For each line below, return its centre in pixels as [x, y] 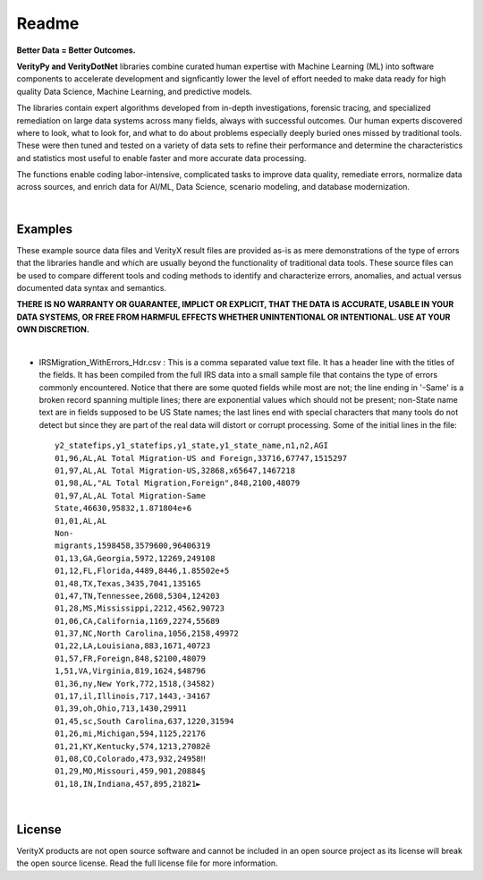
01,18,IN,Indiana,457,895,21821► [128, 784]
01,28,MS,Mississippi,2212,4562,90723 [140, 608]
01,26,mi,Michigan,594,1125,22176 [130, 734]
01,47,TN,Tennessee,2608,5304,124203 [138, 596]
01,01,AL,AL [81, 521]
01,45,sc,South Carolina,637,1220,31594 [144, 721]
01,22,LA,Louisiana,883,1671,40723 [133, 646]
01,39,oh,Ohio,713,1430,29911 [121, 709]
